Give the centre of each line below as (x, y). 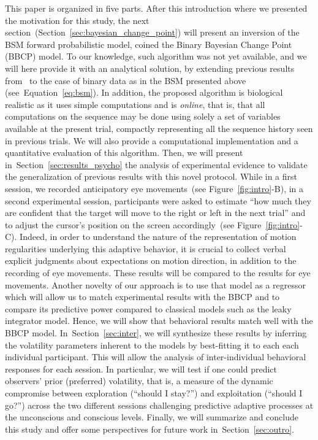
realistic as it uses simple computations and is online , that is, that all (135, 104)
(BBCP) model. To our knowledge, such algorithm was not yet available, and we (156, 56)
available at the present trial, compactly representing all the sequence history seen (159, 128)
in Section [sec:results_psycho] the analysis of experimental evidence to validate (156, 164)
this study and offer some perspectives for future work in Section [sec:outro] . (150, 429)
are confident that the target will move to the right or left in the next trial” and (155, 213)
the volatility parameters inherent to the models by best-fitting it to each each (152, 345)
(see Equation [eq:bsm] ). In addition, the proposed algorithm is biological (144, 92)
